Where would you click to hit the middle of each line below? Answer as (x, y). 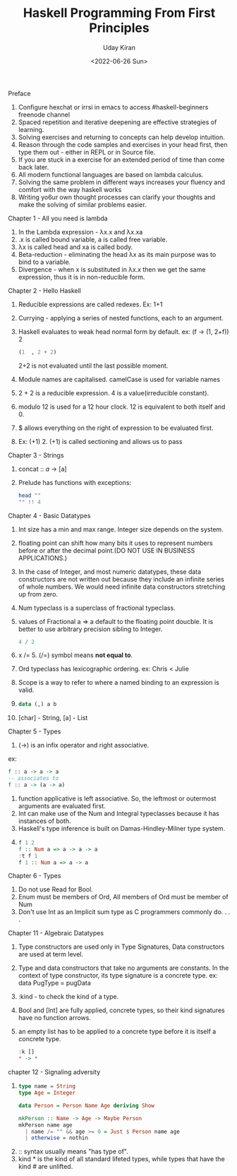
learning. (31, 129)
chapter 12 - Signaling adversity (54, 1072)
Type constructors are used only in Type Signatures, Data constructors (121, 947)
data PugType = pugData (54, 983)
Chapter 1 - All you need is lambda (58, 218)
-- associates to (34, 779)
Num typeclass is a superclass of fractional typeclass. (97, 608)
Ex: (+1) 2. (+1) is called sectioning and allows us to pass (100, 441)
